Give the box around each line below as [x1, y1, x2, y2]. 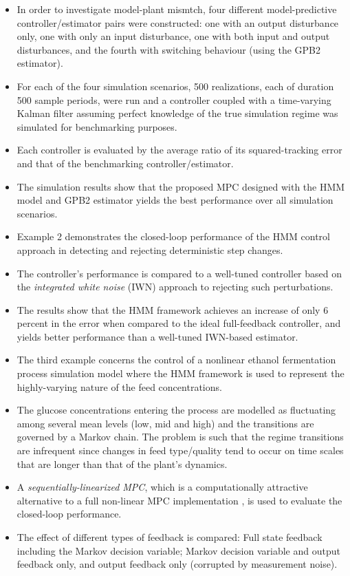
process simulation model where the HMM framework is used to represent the [17, 366, 344, 381]
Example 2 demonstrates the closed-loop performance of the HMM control [17, 229, 330, 244]
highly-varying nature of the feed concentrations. [17, 379, 222, 394]
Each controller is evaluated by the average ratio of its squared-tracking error [17, 142, 342, 157]
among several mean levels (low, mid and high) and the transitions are [17, 416, 314, 430]
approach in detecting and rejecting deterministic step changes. [17, 242, 283, 257]
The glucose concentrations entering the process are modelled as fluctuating [17, 403, 336, 417]
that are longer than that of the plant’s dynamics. [17, 456, 228, 471]
